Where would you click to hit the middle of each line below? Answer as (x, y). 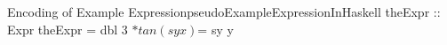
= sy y (216, 29)
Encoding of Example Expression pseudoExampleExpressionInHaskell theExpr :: (224, 11)
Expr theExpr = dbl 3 (68, 29)
